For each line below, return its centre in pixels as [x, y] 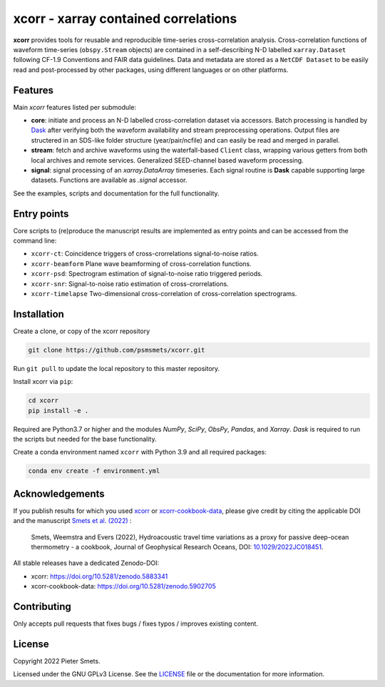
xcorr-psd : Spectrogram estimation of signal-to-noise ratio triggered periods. [147, 274]
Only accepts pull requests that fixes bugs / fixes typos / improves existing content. [135, 624]
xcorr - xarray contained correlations [125, 19]
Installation [38, 314]
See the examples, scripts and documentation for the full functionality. [117, 193]
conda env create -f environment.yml [94, 471]
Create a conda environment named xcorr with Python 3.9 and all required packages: [140, 452]
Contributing [42, 607]
